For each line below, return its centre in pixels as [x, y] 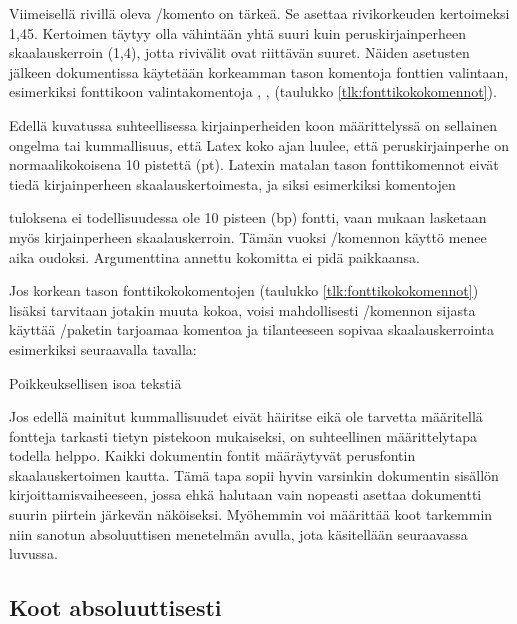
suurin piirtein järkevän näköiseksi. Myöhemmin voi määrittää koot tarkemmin [251, 514]
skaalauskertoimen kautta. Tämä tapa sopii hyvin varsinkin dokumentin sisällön [254, 474]
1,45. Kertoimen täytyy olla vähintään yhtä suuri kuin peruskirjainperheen [237, 32]
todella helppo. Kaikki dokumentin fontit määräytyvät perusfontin [212, 455]
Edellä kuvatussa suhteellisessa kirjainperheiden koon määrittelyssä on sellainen [253, 124]
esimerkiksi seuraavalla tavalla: [103, 348]
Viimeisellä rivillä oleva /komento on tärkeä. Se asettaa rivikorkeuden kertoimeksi [259, 13]
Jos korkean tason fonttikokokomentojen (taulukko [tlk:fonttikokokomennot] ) [244, 290]
